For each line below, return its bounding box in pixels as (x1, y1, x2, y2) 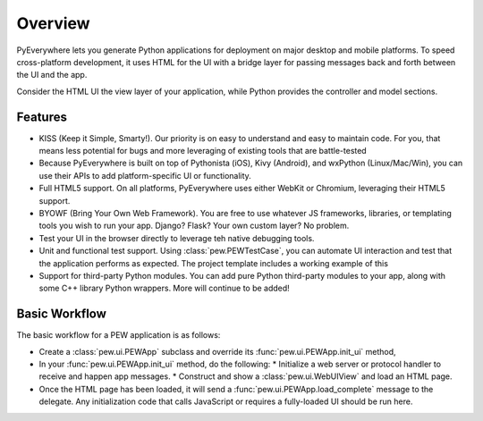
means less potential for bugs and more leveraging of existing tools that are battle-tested (38, 146, 367, 156)
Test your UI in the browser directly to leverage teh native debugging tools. (38, 232, 315, 243)
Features (16, 109, 67, 124)
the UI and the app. (16, 70, 88, 80)
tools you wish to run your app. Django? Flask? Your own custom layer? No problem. (38, 220, 350, 232)
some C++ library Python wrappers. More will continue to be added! (38, 282, 290, 294)
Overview (16, 13, 90, 33)
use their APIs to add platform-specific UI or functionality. (38, 170, 252, 181)
